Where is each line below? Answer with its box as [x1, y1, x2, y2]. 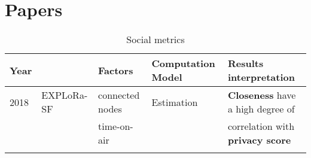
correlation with [227, 119, 295, 133]
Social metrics [126, 32, 185, 47]
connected [98, 88, 140, 102]
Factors [98, 63, 133, 77]
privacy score [227, 133, 291, 147]
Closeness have [227, 88, 296, 102]
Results [227, 56, 264, 71]
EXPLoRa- [41, 88, 88, 102]
